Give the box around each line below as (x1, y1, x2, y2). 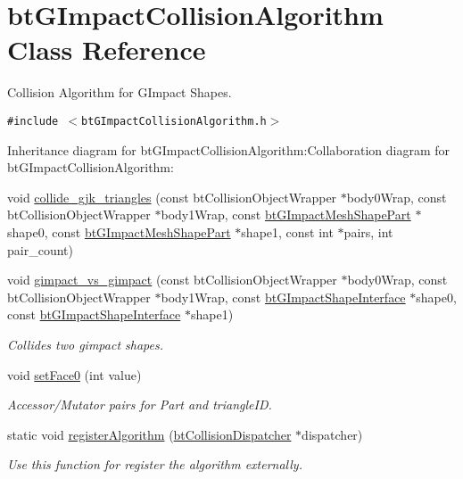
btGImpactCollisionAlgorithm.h (81, 114, 267, 128)
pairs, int (343, 222, 393, 241)
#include (7, 114, 59, 128)
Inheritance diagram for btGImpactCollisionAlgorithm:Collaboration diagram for (7, 140, 450, 159)
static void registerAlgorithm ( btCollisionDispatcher (7, 425, 292, 443)
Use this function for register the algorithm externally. (7, 455, 302, 474)
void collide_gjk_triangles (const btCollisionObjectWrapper (7, 187, 337, 206)
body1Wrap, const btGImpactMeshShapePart (161, 205, 411, 224)
